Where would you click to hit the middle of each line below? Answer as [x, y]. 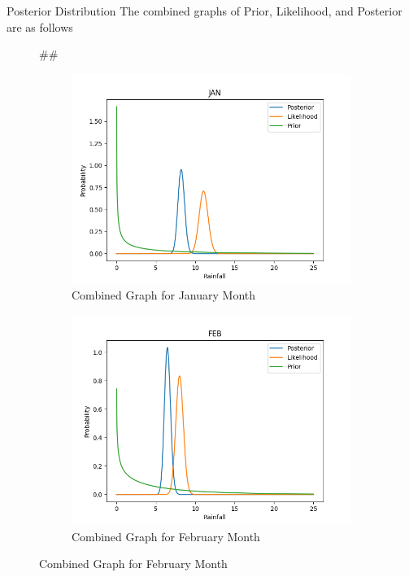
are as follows [40, 26]
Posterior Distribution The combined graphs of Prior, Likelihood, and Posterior [204, 11]
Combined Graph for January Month [164, 295]
